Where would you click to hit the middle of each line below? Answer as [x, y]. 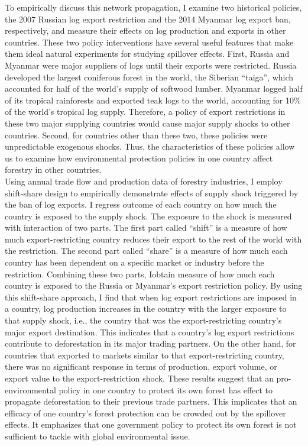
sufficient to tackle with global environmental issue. [98, 436]
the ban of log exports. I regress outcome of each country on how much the [141, 204]
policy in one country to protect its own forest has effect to [166, 390]
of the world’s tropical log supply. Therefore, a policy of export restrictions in [145, 112]
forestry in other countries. [53, 169]
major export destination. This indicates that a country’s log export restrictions [150, 332]
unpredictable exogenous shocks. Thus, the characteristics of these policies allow [150, 146]
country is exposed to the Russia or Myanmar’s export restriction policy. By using [154, 285]
